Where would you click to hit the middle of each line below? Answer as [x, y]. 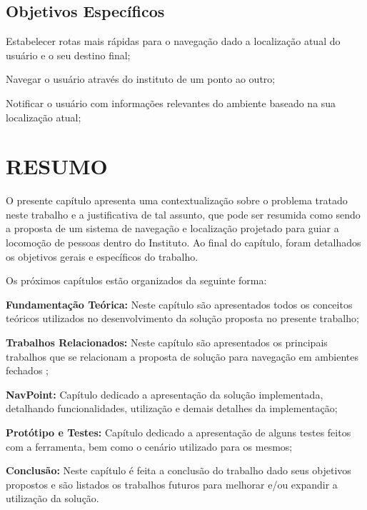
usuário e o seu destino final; [68, 55]
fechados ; [27, 370]
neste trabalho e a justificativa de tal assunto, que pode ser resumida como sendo [183, 214]
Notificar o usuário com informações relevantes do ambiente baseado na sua [171, 102]
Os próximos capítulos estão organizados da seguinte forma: [136, 280]
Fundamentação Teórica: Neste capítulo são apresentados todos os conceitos [179, 304]
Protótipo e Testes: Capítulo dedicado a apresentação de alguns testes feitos [179, 432]
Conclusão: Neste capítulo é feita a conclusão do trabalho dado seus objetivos [179, 470]
